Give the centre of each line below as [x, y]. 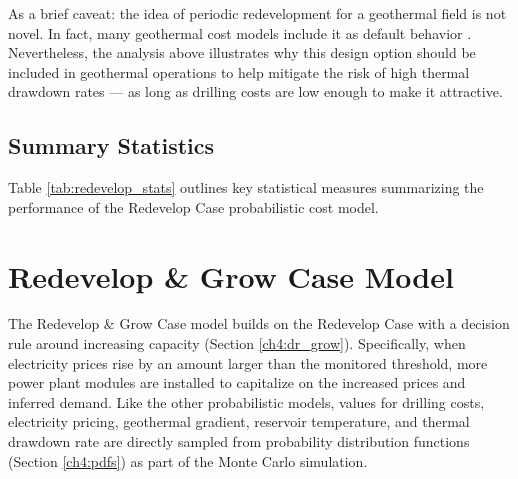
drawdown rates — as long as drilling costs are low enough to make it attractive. [255, 91]
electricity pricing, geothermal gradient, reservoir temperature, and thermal [239, 421]
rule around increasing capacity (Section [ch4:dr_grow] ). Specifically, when [237, 343]
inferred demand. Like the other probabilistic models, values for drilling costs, [246, 401]
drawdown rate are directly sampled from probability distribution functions [239, 441]
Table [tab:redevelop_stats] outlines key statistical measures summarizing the [246, 187]
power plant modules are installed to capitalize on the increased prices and [237, 382]
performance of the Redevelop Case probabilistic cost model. [193, 206]
